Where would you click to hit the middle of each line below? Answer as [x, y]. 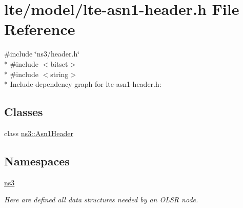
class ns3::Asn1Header [39, 133]
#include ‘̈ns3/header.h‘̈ [42, 54]
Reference [40, 29]
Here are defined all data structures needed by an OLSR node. [101, 200]
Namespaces [37, 160]
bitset [59, 63]
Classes [24, 112]
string [59, 74]
